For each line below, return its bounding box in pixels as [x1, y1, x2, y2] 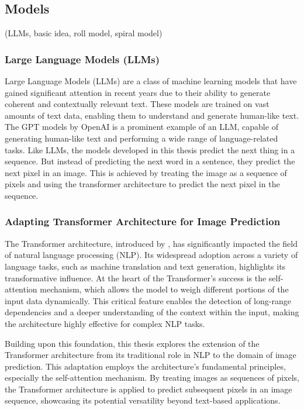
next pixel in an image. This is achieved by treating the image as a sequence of [5, 166, 287, 178]
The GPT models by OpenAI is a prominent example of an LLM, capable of [5, 120, 278, 133]
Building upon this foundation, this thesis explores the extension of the [5, 337, 260, 349]
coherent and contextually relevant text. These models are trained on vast [5, 98, 270, 110]
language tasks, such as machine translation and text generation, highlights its [5, 260, 286, 272]
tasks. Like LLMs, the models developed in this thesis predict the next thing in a [5, 143, 295, 156]
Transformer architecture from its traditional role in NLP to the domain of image [5, 349, 296, 361]
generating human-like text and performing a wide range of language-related [5, 132, 278, 144]
